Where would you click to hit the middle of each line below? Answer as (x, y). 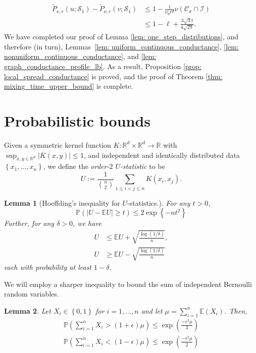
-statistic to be (142, 166)
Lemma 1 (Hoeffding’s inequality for (62, 202)
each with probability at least (48, 267)
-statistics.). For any (159, 202)
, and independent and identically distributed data (162, 155)
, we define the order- (76, 166)
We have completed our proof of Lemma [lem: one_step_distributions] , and (121, 37)
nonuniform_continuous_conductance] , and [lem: (80, 56)
